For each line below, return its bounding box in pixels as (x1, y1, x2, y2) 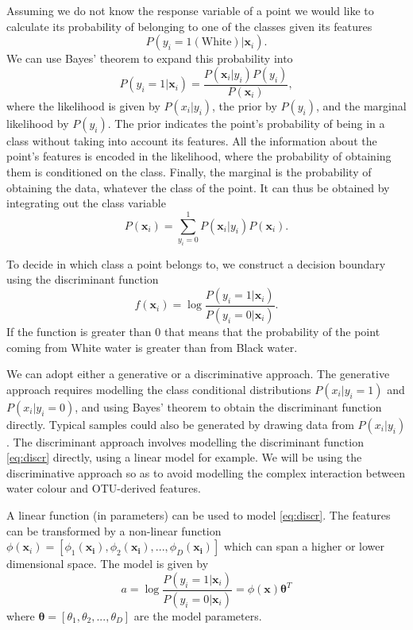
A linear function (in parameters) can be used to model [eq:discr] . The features (6, 507, 391, 524)
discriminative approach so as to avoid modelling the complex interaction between (6, 464, 405, 481)
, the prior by (212, 97, 277, 114)
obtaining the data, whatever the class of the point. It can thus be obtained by (6, 179, 390, 195)
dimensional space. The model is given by (6, 555, 209, 572)
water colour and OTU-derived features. (6, 480, 201, 497)
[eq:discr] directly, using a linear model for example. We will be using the (6, 449, 362, 466)
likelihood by (6, 114, 69, 131)
